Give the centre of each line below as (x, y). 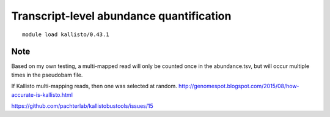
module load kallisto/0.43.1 (66, 34)
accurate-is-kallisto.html (42, 94)
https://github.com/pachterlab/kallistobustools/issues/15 (82, 106)
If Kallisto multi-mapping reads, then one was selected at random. (94, 86)
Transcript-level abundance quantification (121, 16)
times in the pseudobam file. (47, 75)
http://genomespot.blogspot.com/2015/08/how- (239, 86)
